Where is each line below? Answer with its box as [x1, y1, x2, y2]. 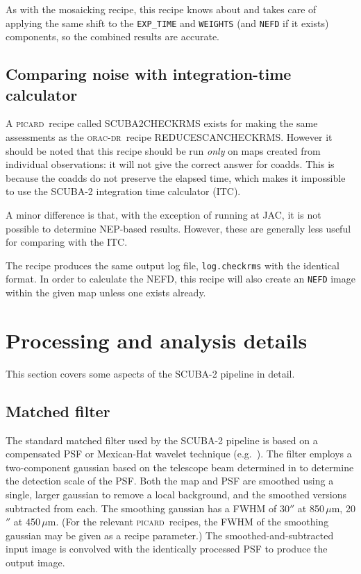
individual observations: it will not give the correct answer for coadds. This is [6, 157, 335, 171]
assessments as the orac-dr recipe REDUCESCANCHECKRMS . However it [6, 130, 333, 144]
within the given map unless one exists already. [6, 285, 206, 300]
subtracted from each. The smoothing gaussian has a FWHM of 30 [6, 500, 289, 515]
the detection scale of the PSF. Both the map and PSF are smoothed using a [6, 473, 334, 488]
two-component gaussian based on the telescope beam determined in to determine [6, 459, 354, 474]
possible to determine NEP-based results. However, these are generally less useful [6, 221, 351, 235]
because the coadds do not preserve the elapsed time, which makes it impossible [6, 170, 346, 185]
